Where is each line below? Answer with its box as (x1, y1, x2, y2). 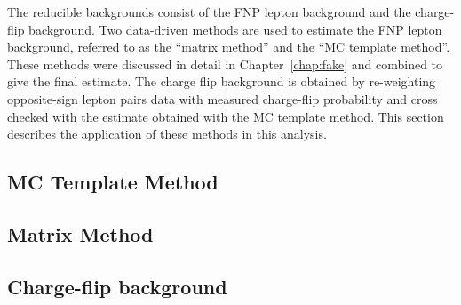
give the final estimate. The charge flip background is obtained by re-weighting (7, 72, 436, 91)
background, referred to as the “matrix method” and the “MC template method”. (7, 37, 450, 56)
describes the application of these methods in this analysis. (7, 124, 327, 143)
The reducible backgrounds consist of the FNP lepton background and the (7, 3, 411, 20)
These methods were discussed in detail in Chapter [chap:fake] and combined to (7, 54, 443, 73)
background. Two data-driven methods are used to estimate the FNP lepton (28, 20, 442, 38)
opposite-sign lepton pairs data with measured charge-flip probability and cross (7, 89, 438, 108)
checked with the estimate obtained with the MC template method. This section (7, 107, 444, 125)
